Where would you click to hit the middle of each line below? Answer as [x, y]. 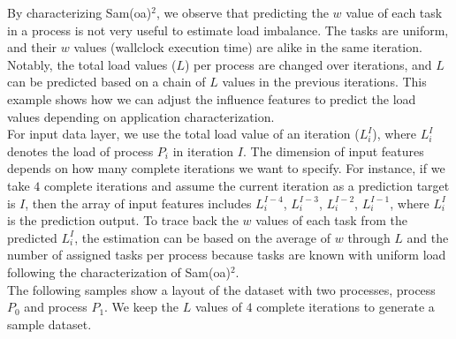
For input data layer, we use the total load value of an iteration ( [183, 134]
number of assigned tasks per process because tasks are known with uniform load [227, 255]
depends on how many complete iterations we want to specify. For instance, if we [226, 168]
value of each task [394, 12]
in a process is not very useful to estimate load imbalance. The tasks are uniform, [228, 30]
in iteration [203, 151]
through [369, 237]
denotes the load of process [80, 151]
